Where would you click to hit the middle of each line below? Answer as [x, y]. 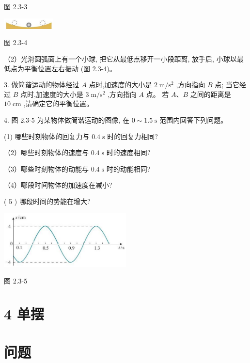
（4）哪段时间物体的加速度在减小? [58, 185]
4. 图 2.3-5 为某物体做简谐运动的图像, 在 [67, 119]
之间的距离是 [211, 94]
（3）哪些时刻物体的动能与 [46, 168]
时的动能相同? [128, 168]
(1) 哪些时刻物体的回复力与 [47, 136]
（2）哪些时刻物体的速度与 [46, 152]
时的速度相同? [128, 152]
